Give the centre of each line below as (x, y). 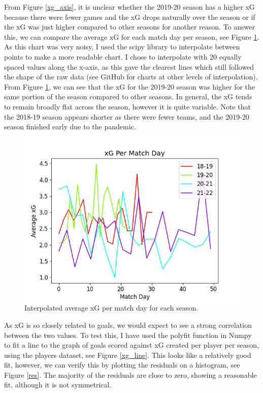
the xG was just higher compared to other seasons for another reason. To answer (129, 27)
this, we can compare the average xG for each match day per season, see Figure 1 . (132, 36)
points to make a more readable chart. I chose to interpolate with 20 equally (123, 56)
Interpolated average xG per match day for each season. (111, 308)
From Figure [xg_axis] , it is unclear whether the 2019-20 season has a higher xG (129, 7)
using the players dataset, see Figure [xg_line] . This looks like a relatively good (128, 355)
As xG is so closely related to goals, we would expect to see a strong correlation (128, 325)
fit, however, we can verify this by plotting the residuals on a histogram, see (122, 365)
